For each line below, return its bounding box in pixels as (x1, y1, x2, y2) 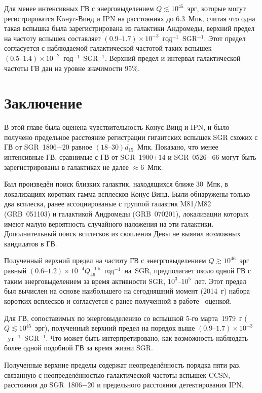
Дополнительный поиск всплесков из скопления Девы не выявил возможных (4, 228, 241, 239)
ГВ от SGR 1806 (4, 141, 57, 152)
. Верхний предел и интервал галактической (104, 52, 241, 63)
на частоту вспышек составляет (4, 32, 101, 43)
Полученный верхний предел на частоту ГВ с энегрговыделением (4, 255, 206, 266)
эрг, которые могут (187, 3, 246, 13)
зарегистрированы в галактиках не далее (4, 161, 129, 172)
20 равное (62, 141, 93, 152)
